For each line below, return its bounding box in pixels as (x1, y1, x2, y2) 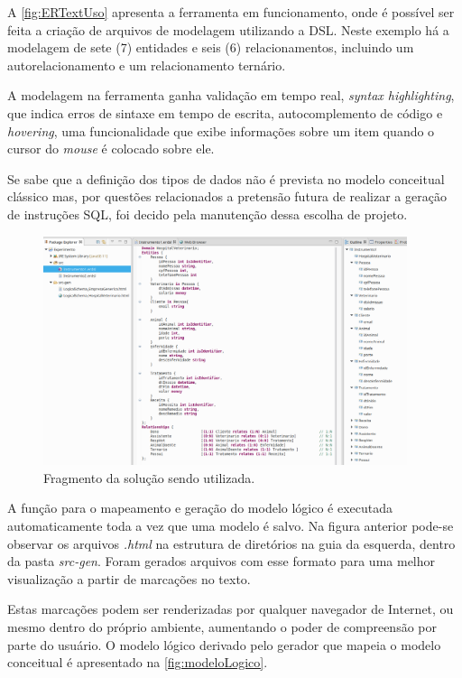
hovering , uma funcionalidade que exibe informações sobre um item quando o (7, 121, 435, 140)
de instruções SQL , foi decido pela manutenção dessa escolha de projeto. (7, 204, 408, 223)
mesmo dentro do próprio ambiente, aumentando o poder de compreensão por (7, 617, 437, 636)
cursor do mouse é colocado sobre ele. (7, 139, 215, 158)
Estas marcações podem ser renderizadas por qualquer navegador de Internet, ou (7, 599, 454, 618)
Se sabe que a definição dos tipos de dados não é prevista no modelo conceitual (7, 169, 445, 188)
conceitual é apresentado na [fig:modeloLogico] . (7, 653, 268, 672)
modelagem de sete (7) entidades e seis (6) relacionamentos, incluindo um (7, 38, 414, 57)
